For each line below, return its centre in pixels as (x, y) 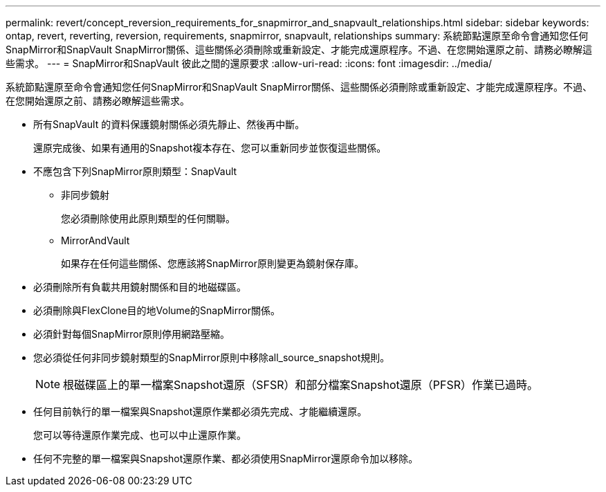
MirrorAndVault (95, 240)
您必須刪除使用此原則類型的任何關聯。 (148, 218)
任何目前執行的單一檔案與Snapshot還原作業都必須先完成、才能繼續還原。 (200, 411)
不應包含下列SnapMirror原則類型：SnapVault (135, 171)
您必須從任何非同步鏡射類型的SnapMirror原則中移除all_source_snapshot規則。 (212, 357)
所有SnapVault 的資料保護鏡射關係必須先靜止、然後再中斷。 (169, 124)
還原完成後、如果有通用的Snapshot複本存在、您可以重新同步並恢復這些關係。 (210, 148)
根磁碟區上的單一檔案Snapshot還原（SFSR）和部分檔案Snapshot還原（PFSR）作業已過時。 (301, 385)
